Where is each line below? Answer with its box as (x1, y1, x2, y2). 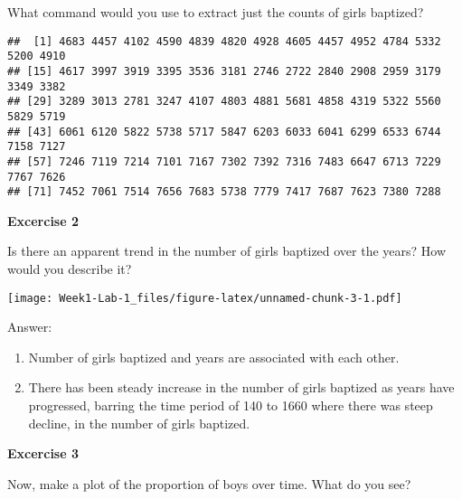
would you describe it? (7, 259, 132, 278)
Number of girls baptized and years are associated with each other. (28, 347, 400, 366)
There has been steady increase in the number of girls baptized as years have (28, 378, 455, 397)
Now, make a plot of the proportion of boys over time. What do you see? (7, 474, 411, 493)
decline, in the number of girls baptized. (28, 413, 250, 432)
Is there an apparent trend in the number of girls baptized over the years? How (7, 241, 447, 260)
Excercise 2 (7, 211, 80, 230)
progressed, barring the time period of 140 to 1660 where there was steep (28, 396, 433, 415)
